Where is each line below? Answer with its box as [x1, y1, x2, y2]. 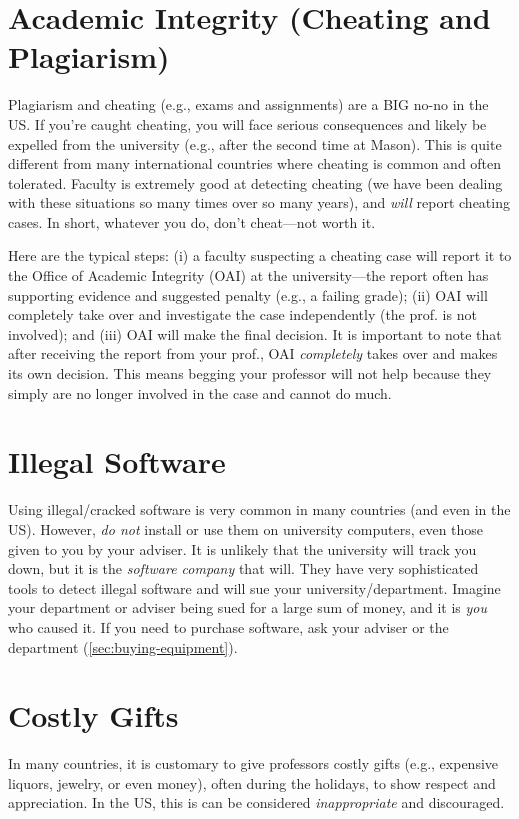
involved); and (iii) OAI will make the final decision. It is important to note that [8, 323, 502, 344]
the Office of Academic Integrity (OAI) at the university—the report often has [8, 265, 489, 286]
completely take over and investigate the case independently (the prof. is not [8, 304, 477, 325]
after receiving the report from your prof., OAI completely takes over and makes [8, 343, 498, 364]
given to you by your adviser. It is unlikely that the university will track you [8, 538, 477, 559]
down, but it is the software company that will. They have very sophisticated [8, 558, 479, 579]
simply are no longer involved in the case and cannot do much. [8, 382, 392, 403]
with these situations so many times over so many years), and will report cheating [8, 192, 510, 213]
